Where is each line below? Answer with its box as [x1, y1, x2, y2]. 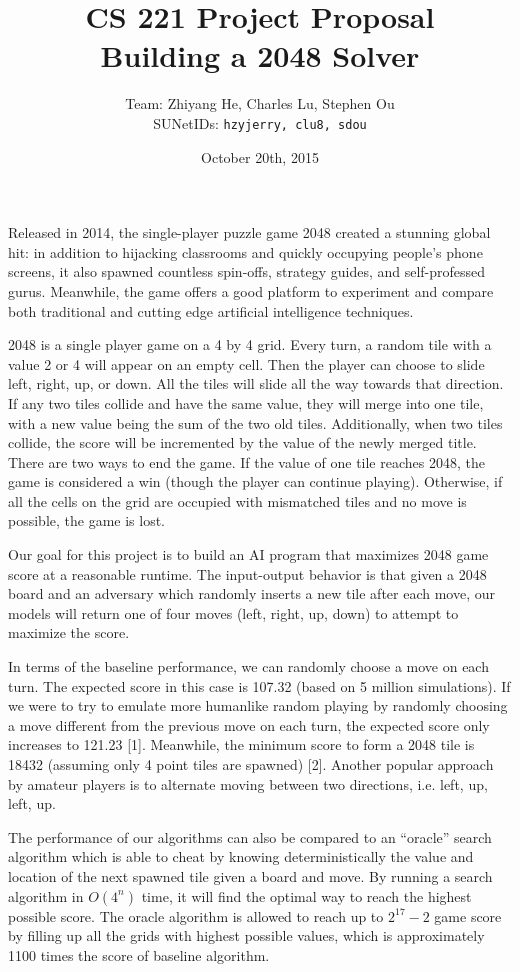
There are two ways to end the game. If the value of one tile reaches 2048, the [8, 451, 485, 472]
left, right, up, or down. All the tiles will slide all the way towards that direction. [8, 373, 504, 394]
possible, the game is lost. [8, 510, 166, 531]
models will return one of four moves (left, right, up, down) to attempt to [8, 602, 459, 623]
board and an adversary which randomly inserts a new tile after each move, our [8, 583, 496, 604]
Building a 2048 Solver [100, 35, 420, 76]
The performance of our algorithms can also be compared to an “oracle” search [8, 826, 492, 847]
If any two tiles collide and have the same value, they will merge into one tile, [8, 392, 484, 413]
